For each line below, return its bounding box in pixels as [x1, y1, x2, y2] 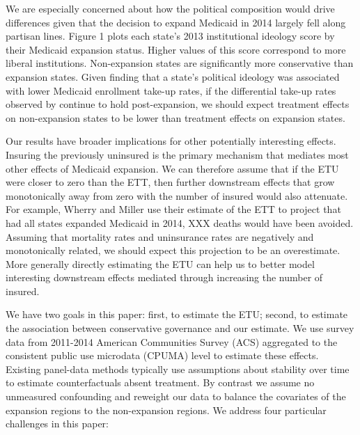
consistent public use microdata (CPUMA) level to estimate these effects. [6, 348, 319, 363]
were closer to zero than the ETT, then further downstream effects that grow [6, 175, 335, 189]
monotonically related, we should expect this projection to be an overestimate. [6, 243, 341, 258]
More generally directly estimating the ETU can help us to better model [6, 256, 315, 271]
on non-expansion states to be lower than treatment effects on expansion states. [6, 110, 345, 125]
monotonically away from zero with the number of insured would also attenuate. [6, 188, 348, 203]
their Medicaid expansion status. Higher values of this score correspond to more [6, 42, 346, 56]
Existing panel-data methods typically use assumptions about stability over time [6, 361, 350, 376]
